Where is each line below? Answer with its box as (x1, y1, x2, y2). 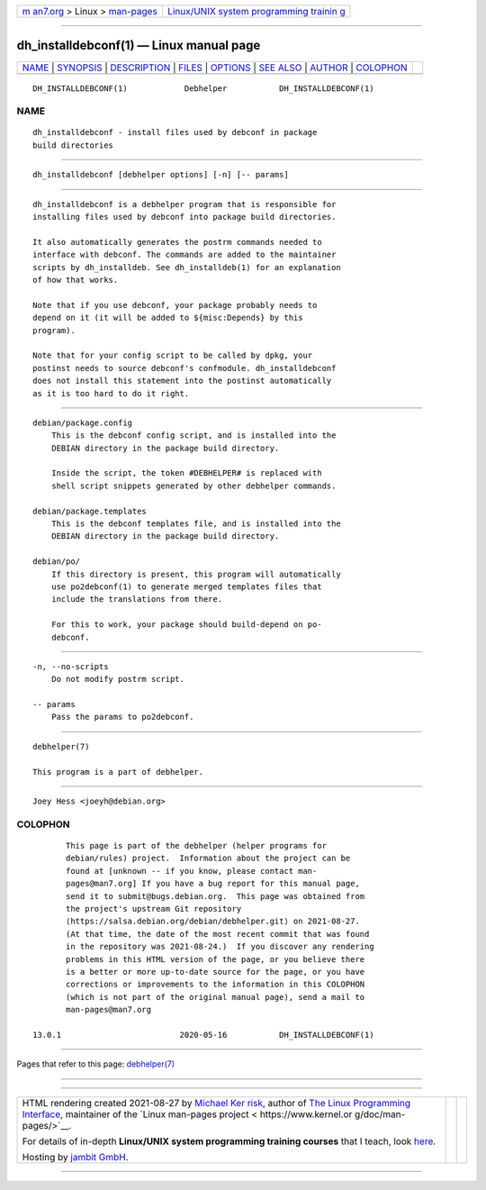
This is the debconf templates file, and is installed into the (50, 519, 341, 529)
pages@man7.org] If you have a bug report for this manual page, (66, 878, 360, 889)
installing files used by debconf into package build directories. (32, 212, 337, 223)
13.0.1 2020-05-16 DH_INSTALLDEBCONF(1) (32, 1030, 374, 1040)
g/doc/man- (354, 1108, 406, 1121)
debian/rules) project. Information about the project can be (66, 853, 351, 864)
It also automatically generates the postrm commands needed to (32, 237, 323, 247)
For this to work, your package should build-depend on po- (50, 620, 323, 630)
